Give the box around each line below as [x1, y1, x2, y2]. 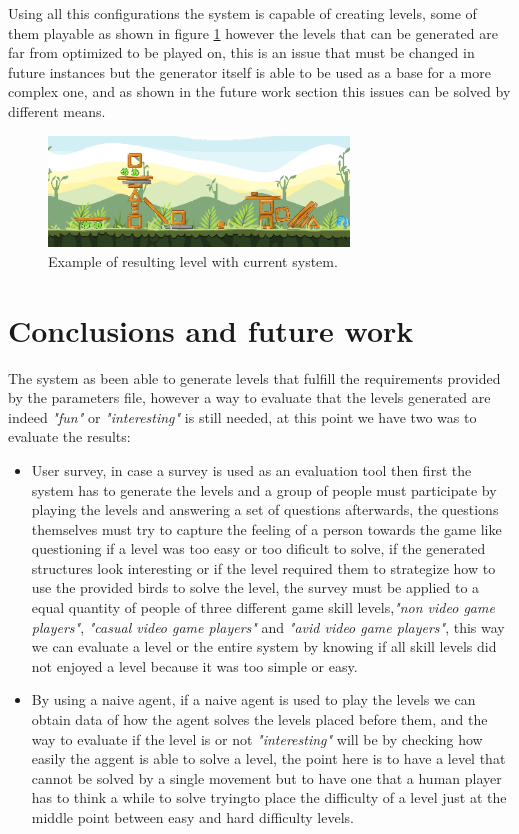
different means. [8, 100, 106, 121]
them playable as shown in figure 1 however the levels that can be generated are [8, 22, 498, 43]
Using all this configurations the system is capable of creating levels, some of [8, 3, 477, 23]
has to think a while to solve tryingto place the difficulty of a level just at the [31, 787, 507, 808]
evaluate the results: [8, 426, 131, 447]
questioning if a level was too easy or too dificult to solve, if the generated [31, 538, 486, 559]
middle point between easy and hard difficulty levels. [31, 807, 354, 827]
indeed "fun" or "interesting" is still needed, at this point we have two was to [8, 406, 477, 427]
